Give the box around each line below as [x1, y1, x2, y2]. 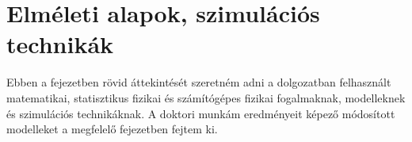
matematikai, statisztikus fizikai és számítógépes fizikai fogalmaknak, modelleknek [6, 89, 406, 106]
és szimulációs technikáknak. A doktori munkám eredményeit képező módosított [6, 105, 395, 121]
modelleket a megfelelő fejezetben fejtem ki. [6, 121, 218, 137]
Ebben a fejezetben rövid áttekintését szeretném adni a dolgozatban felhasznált [6, 74, 391, 90]
